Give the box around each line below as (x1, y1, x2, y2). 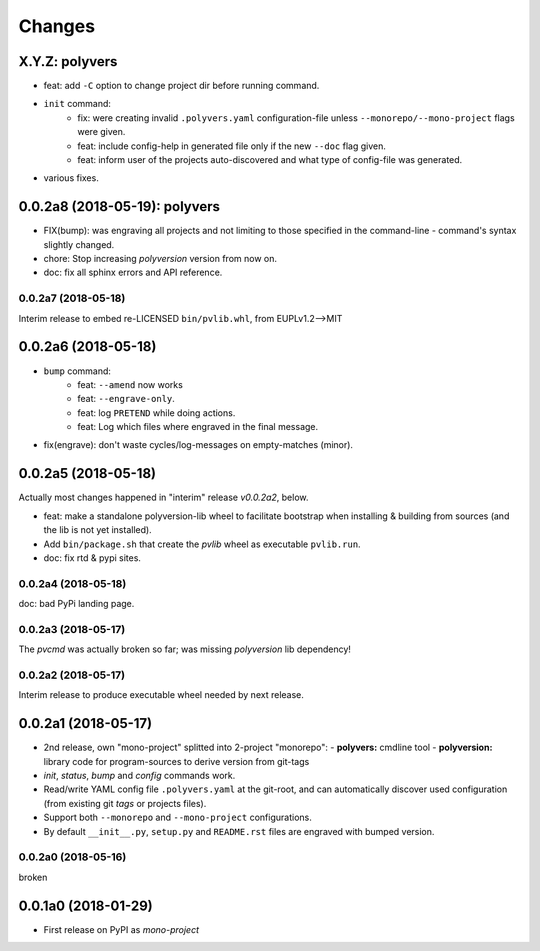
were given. (77, 126, 126, 138)
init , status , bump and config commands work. (43, 770, 236, 782)
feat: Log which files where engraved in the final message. (77, 421, 319, 433)
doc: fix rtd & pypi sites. (43, 551, 142, 564)
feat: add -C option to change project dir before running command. (43, 80, 320, 92)
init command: (43, 98, 112, 110)
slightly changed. (43, 238, 115, 250)
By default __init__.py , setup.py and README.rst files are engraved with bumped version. (43, 825, 435, 837)
